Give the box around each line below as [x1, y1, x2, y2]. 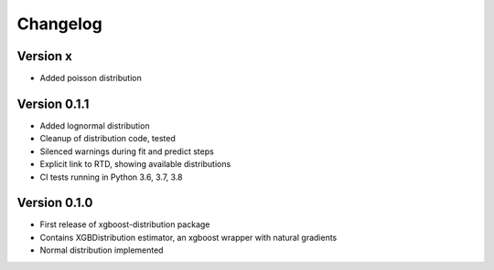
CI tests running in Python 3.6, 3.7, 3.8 [39, 171, 183, 182]
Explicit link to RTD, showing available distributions [39, 159, 231, 170]
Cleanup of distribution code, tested [39, 133, 176, 144]
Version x [16, 48, 73, 64]
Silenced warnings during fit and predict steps [39, 146, 214, 157]
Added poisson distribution [39, 73, 142, 84]
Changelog [16, 14, 102, 34]
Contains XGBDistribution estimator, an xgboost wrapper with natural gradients [39, 232, 338, 243]
